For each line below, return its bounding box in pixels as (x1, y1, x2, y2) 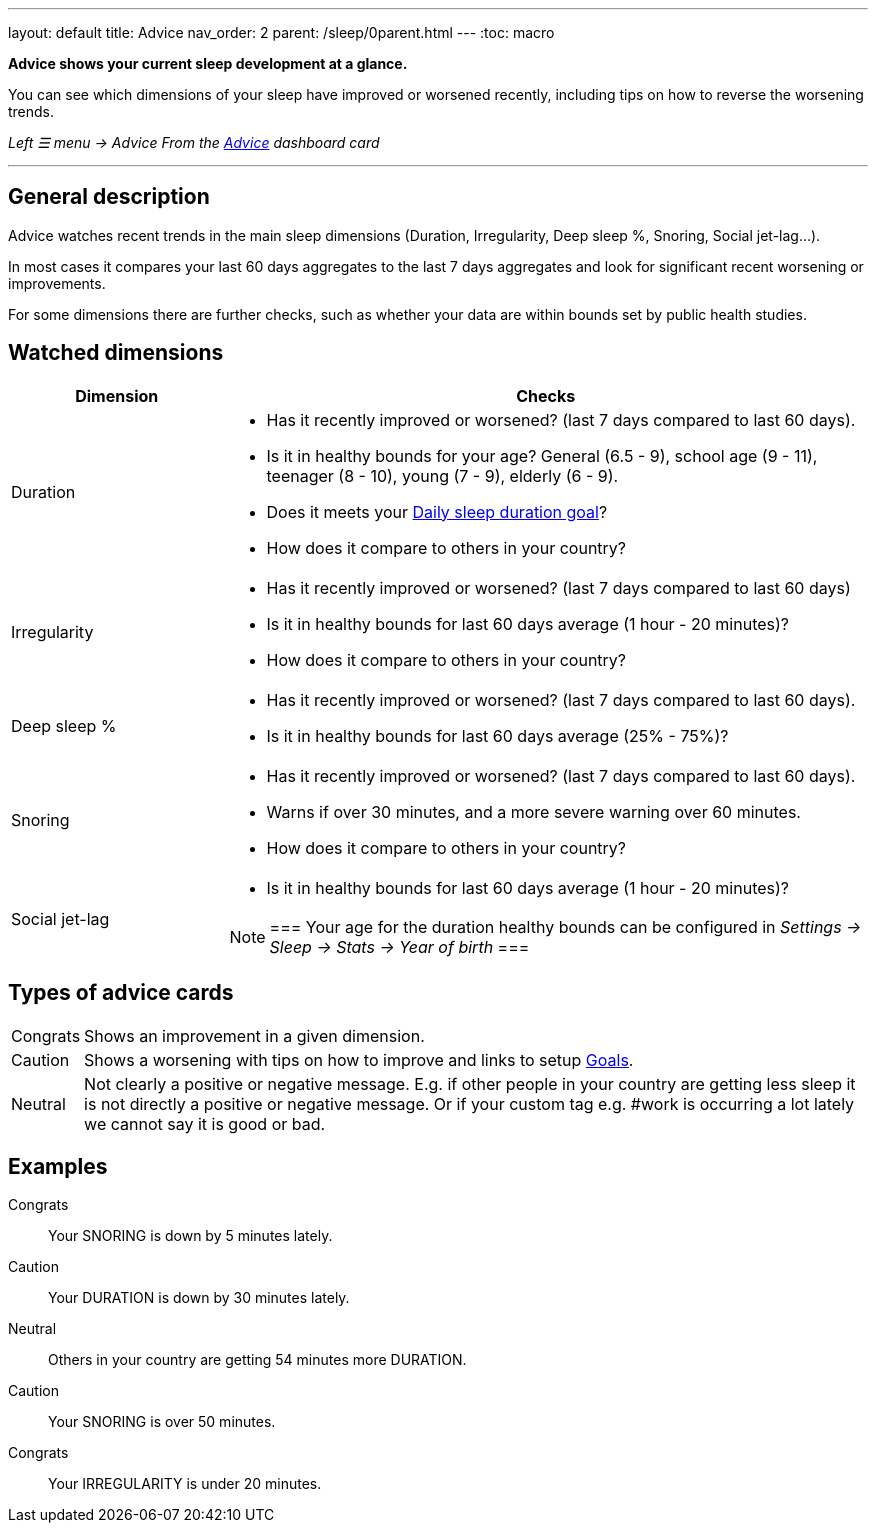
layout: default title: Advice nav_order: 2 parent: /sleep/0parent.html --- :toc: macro (8, 24, 555, 41)
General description (8, 184, 210, 210)
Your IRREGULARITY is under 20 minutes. (48, 1475, 322, 1493)
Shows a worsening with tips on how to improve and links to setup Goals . (84, 1049, 634, 1070)
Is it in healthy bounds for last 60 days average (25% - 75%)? (266, 725, 729, 746)
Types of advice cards (8, 980, 234, 1006)
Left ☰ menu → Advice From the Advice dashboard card (8, 134, 380, 151)
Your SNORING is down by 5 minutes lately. (48, 1227, 333, 1245)
